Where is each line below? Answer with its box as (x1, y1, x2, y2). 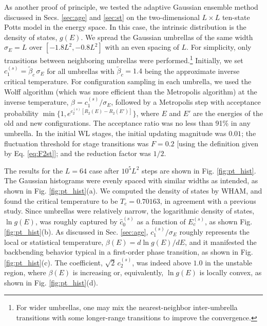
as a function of (137, 216, 186, 226)
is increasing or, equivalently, (72, 267, 164, 278)
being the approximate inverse (144, 65, 240, 76)
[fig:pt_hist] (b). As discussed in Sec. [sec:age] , (4, 226, 148, 237)
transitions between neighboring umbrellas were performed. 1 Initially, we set (4, 53, 243, 66)
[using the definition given (177, 138, 258, 148)
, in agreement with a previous (160, 195, 256, 206)
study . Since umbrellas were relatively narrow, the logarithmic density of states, (4, 205, 255, 216)
